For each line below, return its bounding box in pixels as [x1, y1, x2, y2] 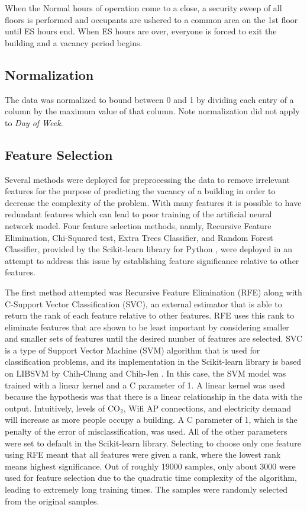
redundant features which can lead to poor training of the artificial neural [5, 208, 272, 220]
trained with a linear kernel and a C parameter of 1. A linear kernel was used [5, 378, 285, 391]
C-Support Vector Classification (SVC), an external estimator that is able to [5, 297, 282, 310]
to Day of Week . [5, 116, 63, 128]
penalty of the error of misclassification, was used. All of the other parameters [5, 425, 287, 438]
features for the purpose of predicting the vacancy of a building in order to [5, 185, 276, 197]
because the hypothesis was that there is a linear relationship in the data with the [5, 390, 302, 403]
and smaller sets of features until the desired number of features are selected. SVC [5, 332, 303, 345]
